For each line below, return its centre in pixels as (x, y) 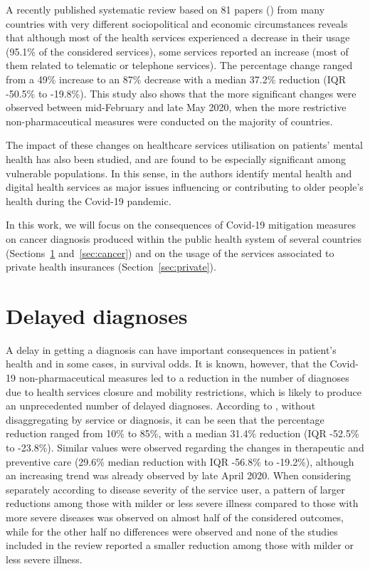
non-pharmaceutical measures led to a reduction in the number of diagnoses (184, 377)
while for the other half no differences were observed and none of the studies (172, 531)
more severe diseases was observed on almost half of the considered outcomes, (175, 517)
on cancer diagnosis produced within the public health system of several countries (184, 238)
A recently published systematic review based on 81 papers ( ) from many (165, 9)
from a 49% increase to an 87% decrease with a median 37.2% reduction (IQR (176, 79)
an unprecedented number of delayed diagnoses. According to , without (161, 406)
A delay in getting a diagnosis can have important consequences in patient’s (171, 349)
